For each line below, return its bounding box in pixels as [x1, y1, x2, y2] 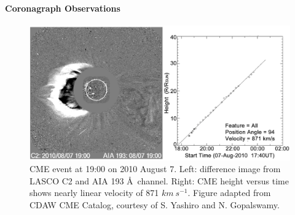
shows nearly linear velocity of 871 [29, 186, 159, 199]
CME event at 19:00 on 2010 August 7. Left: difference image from [29, 162, 281, 175]
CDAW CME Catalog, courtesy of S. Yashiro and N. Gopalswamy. [29, 198, 280, 211]
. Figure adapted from [187, 186, 271, 199]
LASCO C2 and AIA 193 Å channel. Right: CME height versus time [29, 174, 289, 187]
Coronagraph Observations [5, 1, 120, 14]
